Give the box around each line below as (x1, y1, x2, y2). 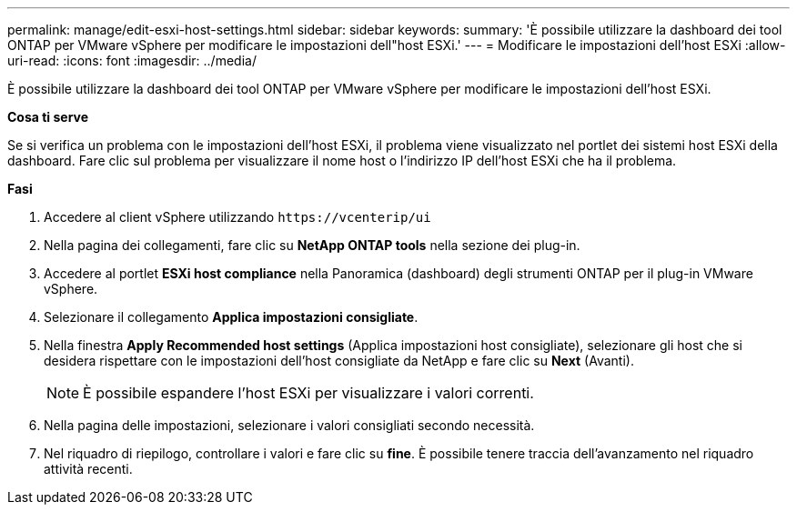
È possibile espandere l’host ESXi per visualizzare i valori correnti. (83, 384, 534, 402)
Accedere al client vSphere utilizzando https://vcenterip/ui (44, 209, 431, 225)
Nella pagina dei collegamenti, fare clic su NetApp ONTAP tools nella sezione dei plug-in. (44, 237, 580, 253)
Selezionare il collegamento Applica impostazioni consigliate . (44, 309, 419, 325)
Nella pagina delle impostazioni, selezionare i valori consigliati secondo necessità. (44, 417, 535, 433)
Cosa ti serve (7, 109, 89, 125)
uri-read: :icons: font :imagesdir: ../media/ (7, 53, 257, 68)
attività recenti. (44, 461, 133, 477)
